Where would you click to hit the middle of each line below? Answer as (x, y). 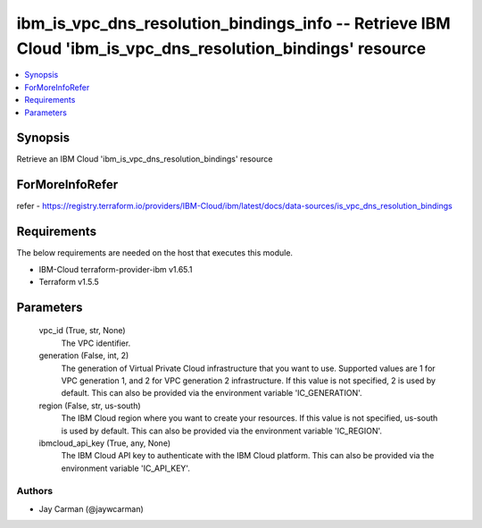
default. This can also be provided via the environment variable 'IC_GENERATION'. (212, 393)
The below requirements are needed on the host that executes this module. (155, 253)
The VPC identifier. (96, 343)
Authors (35, 491)
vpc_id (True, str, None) (82, 331)
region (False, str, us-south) (90, 406)
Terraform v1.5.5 (69, 282)
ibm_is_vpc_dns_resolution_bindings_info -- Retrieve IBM (233, 23)
